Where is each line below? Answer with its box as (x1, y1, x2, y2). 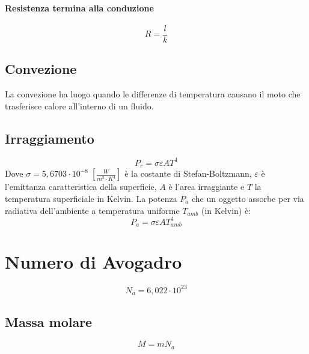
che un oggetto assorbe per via (191, 192, 304, 204)
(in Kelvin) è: (201, 204, 251, 216)
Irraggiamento (5, 129, 94, 147)
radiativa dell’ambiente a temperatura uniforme (5, 204, 180, 216)
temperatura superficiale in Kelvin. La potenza (5, 192, 177, 204)
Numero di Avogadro (5, 249, 182, 274)
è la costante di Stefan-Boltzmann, (124, 167, 252, 180)
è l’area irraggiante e (168, 180, 245, 193)
